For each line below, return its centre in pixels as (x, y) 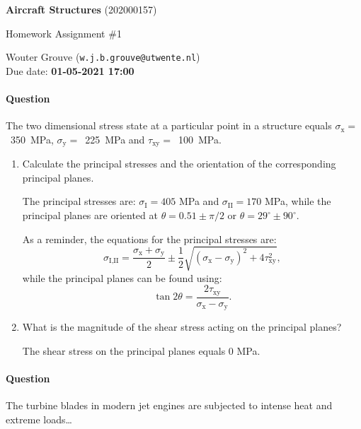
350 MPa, (32, 139)
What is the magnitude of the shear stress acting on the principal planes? (182, 327)
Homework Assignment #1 (64, 33)
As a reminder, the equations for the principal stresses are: (149, 239)
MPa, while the (298, 201)
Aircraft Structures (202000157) (81, 9)
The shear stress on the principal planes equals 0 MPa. (141, 350)
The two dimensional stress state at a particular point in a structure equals (169, 125)
